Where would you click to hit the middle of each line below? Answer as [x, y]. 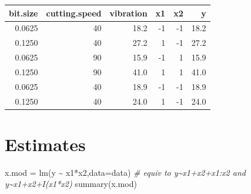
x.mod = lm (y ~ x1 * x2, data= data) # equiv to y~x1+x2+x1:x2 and [125, 172]
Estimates [45, 144]
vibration [128, 13]
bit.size [24, 13]
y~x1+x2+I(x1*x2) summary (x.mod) [71, 184]
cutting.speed [74, 13]
